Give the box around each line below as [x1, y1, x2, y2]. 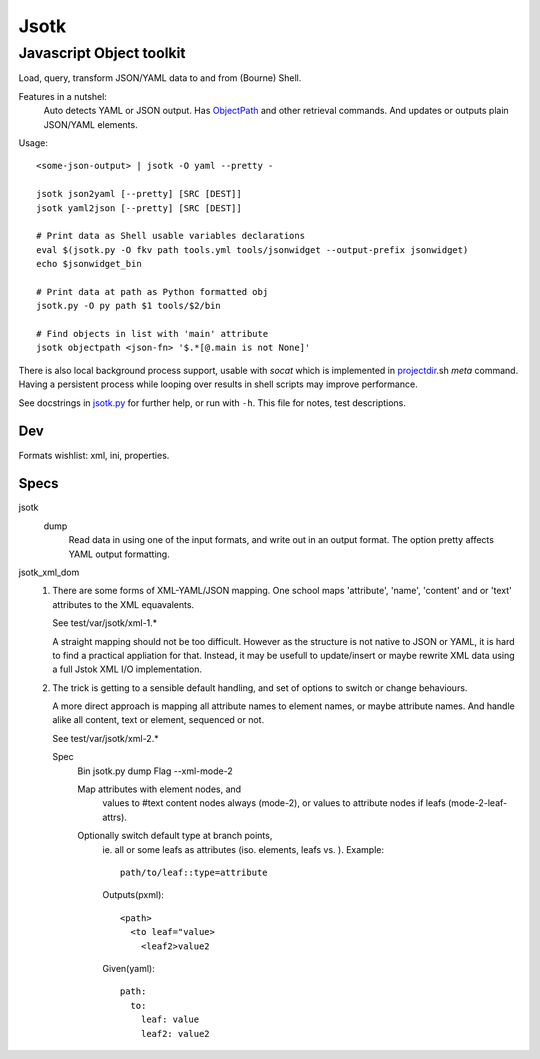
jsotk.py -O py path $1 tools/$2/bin [36, 300, 222, 312]
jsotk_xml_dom [18, 566, 80, 578]
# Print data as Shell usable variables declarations [36, 230, 305, 242]
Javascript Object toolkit [18, 44, 186, 62]
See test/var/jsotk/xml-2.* [52, 732, 159, 744]
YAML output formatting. [68, 548, 170, 560]
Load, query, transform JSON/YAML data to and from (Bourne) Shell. [18, 72, 302, 84]
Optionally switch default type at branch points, [77, 830, 273, 842]
